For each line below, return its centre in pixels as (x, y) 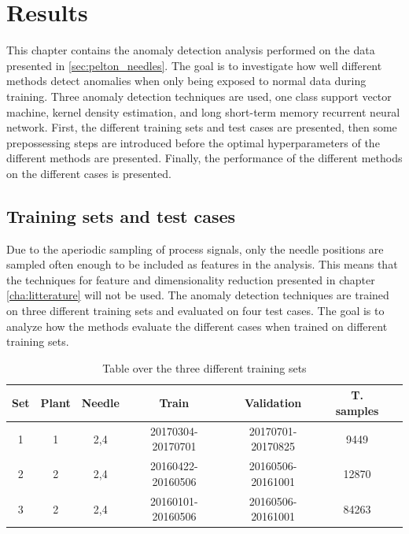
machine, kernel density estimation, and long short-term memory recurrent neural (203, 111)
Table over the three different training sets (204, 367)
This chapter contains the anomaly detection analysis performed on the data (191, 50)
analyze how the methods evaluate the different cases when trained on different (197, 326)
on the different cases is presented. (89, 173)
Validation (273, 403)
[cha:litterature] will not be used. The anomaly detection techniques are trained (198, 295)
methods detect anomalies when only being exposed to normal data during (186, 81)
